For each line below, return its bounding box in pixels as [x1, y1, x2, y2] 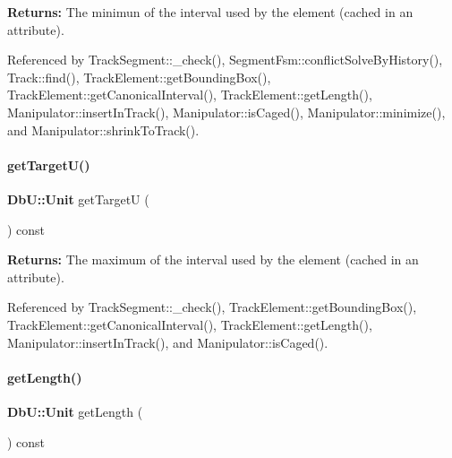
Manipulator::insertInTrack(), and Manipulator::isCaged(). [7, 333, 328, 351]
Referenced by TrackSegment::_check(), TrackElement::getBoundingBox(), [7, 298, 417, 316]
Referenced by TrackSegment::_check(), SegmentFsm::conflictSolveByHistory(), [7, 50, 443, 69]
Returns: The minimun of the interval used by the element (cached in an [7, 3, 414, 21]
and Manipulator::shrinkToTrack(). [7, 120, 200, 139]
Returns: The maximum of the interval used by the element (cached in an [7, 250, 419, 269]
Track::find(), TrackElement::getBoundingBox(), [7, 67, 271, 86]
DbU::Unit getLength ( [7, 402, 143, 420]
